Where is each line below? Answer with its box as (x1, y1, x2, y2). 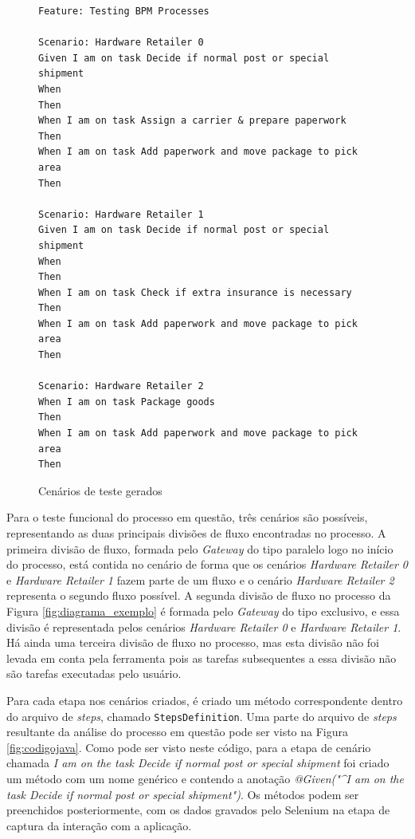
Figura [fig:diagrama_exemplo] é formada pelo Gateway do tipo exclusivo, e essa (6, 602, 400, 619)
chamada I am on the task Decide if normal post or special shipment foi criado (6, 754, 390, 771)
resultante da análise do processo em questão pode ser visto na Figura (6, 723, 349, 740)
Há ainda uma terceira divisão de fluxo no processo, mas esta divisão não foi (6, 634, 380, 651)
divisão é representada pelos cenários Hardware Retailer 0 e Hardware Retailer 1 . (6, 618, 401, 635)
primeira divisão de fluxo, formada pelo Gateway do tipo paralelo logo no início (6, 540, 393, 557)
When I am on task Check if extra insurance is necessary (38, 286, 352, 298)
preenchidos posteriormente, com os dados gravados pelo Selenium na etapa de (6, 802, 390, 818)
